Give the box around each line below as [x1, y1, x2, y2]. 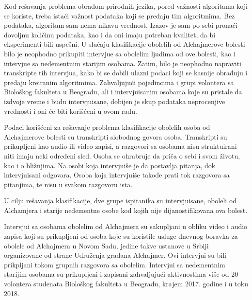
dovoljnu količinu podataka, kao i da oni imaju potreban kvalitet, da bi [4, 29, 216, 39]
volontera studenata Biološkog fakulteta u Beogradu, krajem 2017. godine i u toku [4, 279, 248, 289]
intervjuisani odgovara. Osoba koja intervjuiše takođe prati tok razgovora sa [4, 170, 230, 180]
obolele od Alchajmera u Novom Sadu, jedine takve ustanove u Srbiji [4, 240, 209, 250]
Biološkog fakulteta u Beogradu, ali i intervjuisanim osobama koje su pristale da [4, 87, 242, 97]
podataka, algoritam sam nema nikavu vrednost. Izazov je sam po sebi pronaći [4, 20, 237, 30]
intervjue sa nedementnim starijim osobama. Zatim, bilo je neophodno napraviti [4, 58, 241, 68]
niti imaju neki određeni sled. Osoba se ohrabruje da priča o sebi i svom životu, [4, 150, 240, 160]
